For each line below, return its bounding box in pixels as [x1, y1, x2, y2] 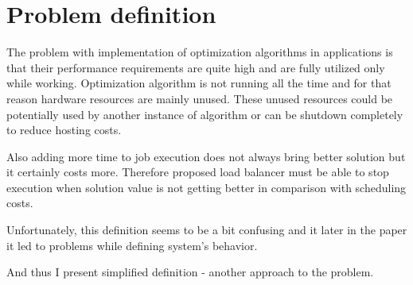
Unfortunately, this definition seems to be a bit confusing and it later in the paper [6, 221, 407, 238]
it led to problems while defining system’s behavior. [6, 237, 258, 253]
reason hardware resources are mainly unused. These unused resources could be [6, 90, 393, 106]
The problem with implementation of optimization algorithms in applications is [6, 44, 393, 60]
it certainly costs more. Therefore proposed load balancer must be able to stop [6, 164, 389, 180]
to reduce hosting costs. [6, 121, 122, 138]
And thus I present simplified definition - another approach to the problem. [6, 264, 374, 280]
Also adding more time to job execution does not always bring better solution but [6, 148, 406, 164]
